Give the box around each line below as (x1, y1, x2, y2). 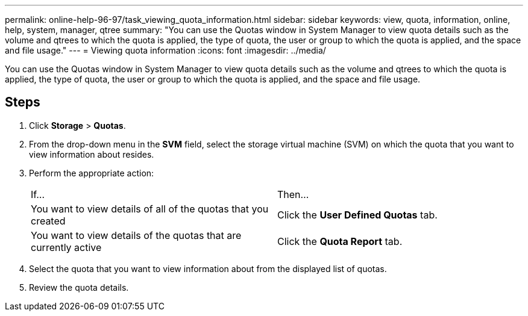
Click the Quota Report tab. (277, 235, 403, 247)
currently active (31, 241, 102, 253)
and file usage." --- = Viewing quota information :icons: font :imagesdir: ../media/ (5, 45, 326, 55)
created (31, 214, 66, 227)
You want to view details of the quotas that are (31, 229, 242, 241)
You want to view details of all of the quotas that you (31, 202, 269, 215)
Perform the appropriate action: (29, 167, 154, 178)
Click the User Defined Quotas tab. (277, 208, 438, 221)
